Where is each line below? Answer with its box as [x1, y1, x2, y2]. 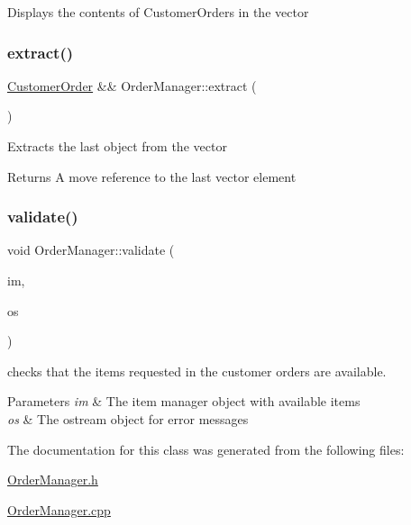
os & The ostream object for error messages [7, 409, 249, 428]
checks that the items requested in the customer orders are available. [7, 361, 387, 380]
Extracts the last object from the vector [7, 137, 227, 155]
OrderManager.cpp [7, 500, 111, 519]
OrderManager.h [7, 470, 98, 489]
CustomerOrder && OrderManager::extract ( [7, 76, 257, 95]
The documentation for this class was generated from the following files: [7, 439, 405, 458]
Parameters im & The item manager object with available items [7, 392, 361, 411]
